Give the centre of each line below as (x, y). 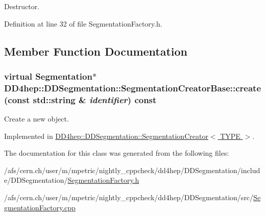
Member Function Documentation (96, 51)
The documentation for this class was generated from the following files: (117, 153)
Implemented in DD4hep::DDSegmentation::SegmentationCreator (106, 136)
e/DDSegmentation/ (36, 180)
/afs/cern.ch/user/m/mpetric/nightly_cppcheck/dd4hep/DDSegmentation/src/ (129, 197)
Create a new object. (37, 119)
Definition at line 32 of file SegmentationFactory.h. (83, 23)
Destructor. (22, 6)
